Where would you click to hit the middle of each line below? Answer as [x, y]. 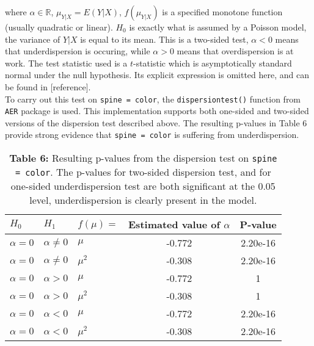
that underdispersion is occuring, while [78, 51]
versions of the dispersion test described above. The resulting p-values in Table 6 [156, 122]
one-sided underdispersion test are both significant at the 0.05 [143, 186]
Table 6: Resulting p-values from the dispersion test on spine [143, 158]
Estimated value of [174, 225]
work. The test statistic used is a [66, 63]
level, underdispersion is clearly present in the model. [143, 200]
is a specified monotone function [222, 12]
